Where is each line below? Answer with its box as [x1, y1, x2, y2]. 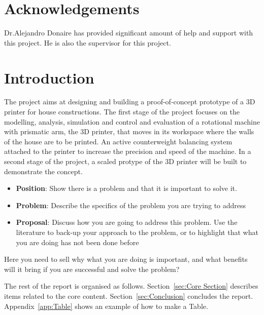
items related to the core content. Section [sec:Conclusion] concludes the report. [4, 290, 253, 301]
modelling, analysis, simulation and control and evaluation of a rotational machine [4, 116, 260, 127]
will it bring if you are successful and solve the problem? [4, 263, 180, 274]
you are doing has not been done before [16, 237, 139, 247]
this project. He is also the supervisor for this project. [4, 37, 171, 48]
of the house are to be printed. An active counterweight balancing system [4, 136, 233, 146]
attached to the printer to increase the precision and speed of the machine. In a [4, 146, 251, 156]
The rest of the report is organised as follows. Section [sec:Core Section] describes [4, 281, 258, 291]
